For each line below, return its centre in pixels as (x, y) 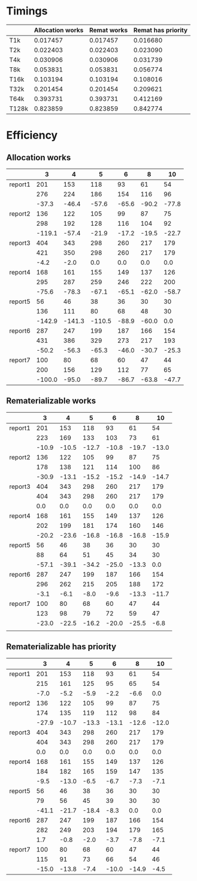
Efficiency (32, 135)
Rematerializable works (51, 401)
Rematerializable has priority (61, 647)
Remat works (109, 30)
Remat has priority (161, 30)
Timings (27, 11)
